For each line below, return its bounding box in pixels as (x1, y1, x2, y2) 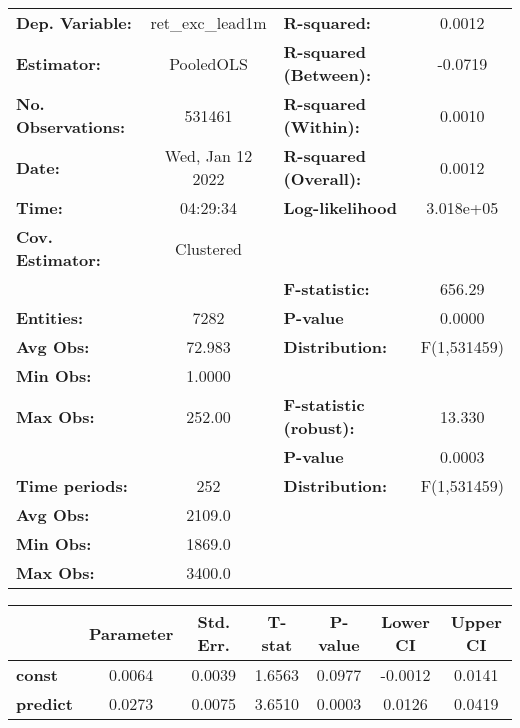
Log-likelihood (283, 196, 398, 219)
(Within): (283, 115, 360, 138)
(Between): (283, 63, 371, 86)
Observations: (16, 115, 126, 138)
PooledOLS (169, 51, 248, 75)
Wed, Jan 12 (164, 144, 253, 167)
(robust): (283, 416, 355, 439)
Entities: (16, 306, 84, 329)
